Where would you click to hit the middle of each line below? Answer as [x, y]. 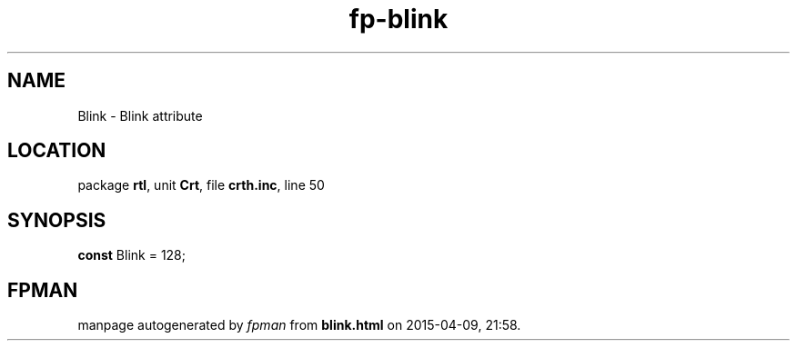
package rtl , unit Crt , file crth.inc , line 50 [201, 185]
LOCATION [57, 151]
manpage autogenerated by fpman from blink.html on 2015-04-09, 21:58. [299, 325]
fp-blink [398, 19]
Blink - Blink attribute [140, 115]
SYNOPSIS [57, 220]
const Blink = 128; [131, 255]
